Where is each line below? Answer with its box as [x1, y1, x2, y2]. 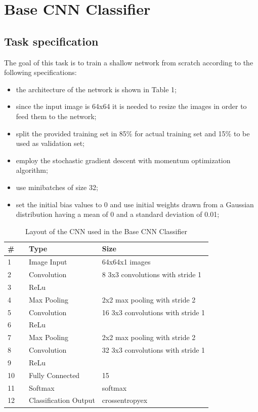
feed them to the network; [16, 110, 97, 121]
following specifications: [4, 67, 77, 78]
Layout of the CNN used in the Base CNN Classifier [25, 226, 187, 236]
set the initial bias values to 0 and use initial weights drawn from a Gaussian [16, 199, 254, 209]
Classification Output [29, 395, 95, 405]
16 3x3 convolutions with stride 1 [102, 307, 205, 317]
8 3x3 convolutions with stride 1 [102, 269, 202, 279]
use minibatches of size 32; [16, 181, 98, 192]
